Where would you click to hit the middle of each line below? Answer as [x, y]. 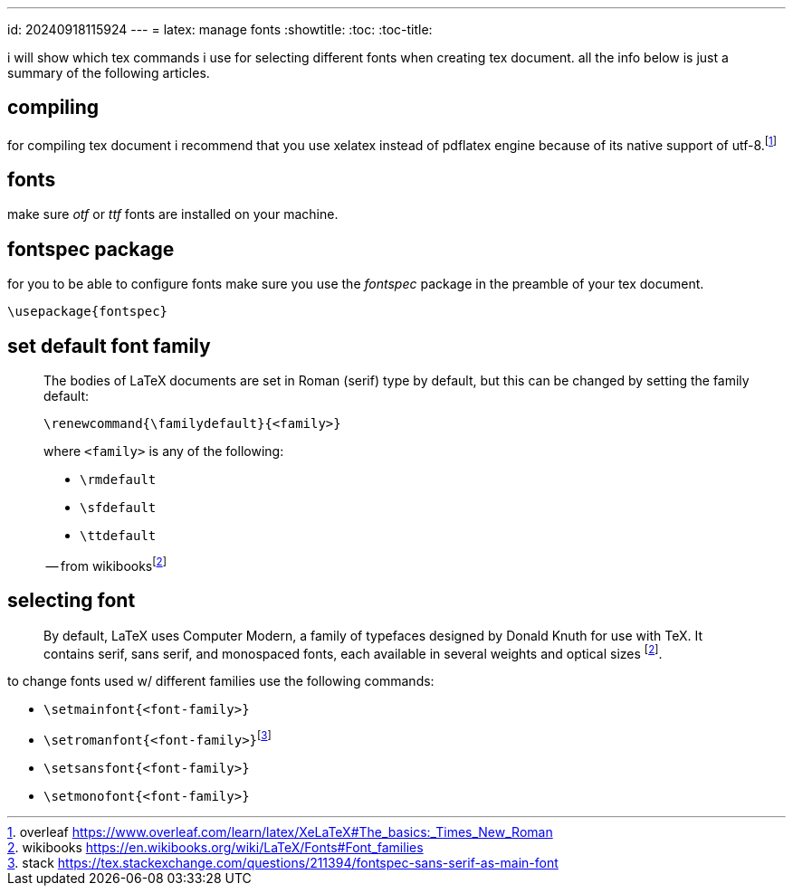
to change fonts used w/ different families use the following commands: [221, 681]
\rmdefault [118, 480]
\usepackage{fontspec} [88, 312]
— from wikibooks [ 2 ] [106, 565]
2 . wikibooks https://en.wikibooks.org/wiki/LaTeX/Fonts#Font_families [215, 847]
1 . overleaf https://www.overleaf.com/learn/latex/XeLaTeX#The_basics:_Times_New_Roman [280, 831]
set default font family [109, 346]
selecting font [72, 601]
